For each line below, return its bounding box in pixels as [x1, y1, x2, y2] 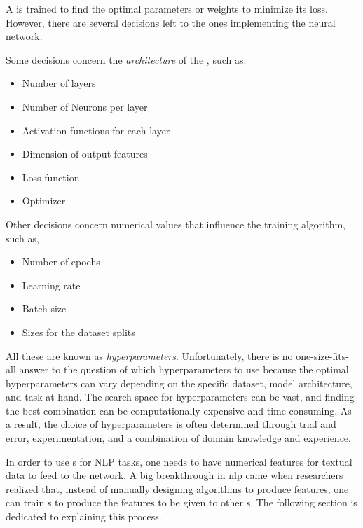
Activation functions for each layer [22, 123, 170, 137]
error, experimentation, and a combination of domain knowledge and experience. [6, 431, 351, 445]
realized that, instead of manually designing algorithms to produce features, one [6, 481, 349, 496]
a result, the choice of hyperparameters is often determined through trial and [6, 417, 336, 431]
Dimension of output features [22, 146, 148, 161]
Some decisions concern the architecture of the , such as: [6, 52, 247, 67]
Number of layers [22, 76, 96, 90]
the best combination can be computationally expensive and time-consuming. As [6, 403, 352, 417]
